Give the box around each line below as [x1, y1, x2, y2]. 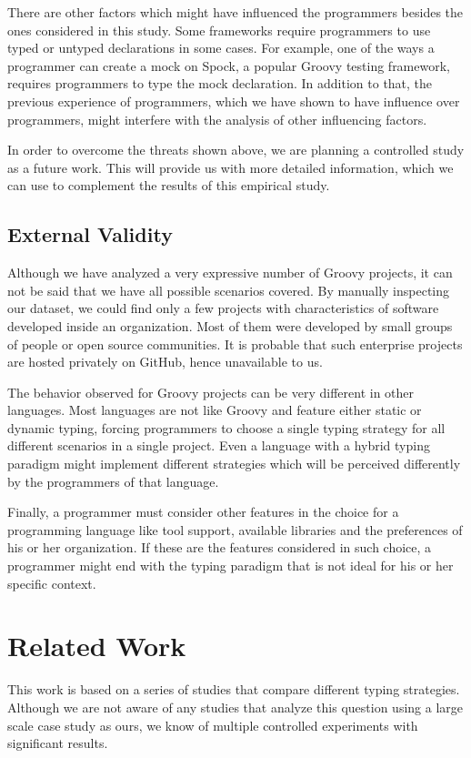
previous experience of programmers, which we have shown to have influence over [7, 91, 460, 110]
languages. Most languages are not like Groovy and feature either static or [7, 400, 422, 419]
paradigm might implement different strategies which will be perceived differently [7, 454, 461, 473]
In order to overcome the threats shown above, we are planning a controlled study [7, 140, 465, 159]
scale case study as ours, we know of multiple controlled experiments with [7, 715, 418, 734]
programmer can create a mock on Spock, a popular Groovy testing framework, [7, 56, 450, 75]
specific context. [7, 573, 96, 592]
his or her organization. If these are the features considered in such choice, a [7, 538, 432, 557]
